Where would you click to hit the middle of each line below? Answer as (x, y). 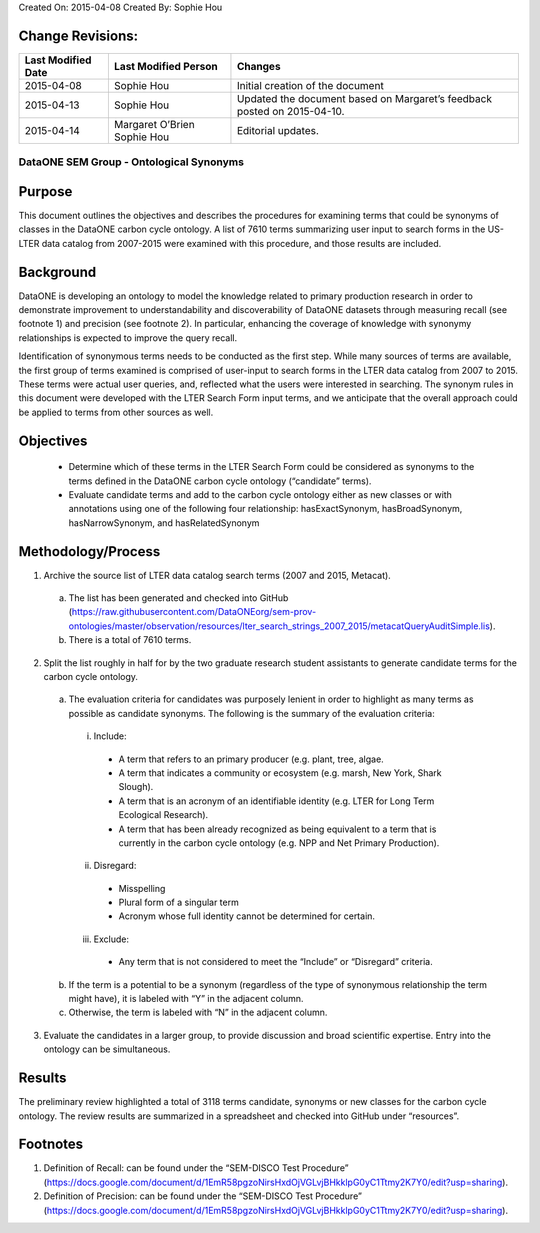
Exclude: (111, 939)
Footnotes (51, 1144)
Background (57, 271)
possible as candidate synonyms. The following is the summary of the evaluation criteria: (251, 713)
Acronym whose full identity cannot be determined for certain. (246, 916)
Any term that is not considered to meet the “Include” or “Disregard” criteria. (276, 962)
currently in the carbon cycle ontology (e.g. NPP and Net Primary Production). (279, 842)
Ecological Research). (163, 815)
